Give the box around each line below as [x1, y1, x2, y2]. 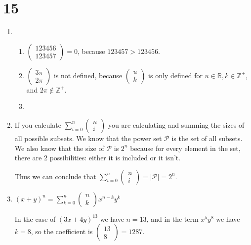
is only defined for [148, 70, 203, 80]
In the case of [14, 213, 56, 224]
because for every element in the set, [130, 143, 241, 153]
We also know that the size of [14, 143, 104, 153]
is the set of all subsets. [171, 133, 243, 143]
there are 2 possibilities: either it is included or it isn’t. [14, 152, 181, 163]
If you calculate [14, 119, 61, 130]
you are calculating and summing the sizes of [108, 119, 245, 130]
